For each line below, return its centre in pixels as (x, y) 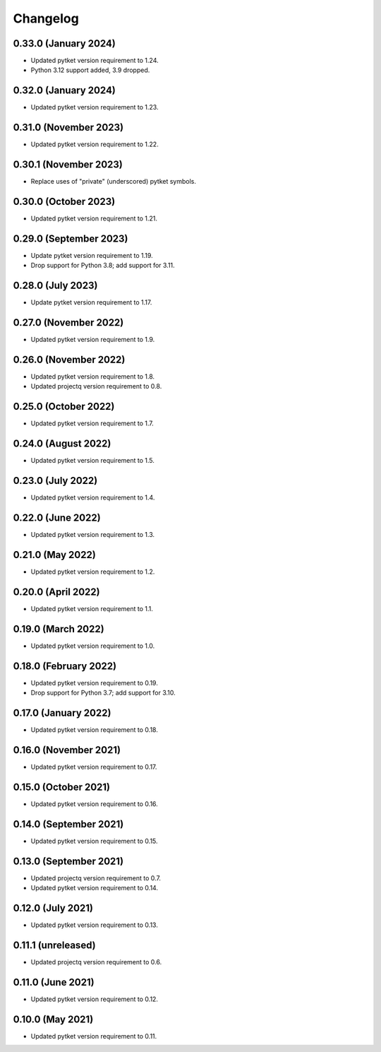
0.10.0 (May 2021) (53, 1019)
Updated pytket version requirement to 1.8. (93, 377)
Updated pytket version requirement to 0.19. (94, 682)
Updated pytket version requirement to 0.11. (94, 1036)
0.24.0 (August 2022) (62, 444)
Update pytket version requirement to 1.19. (92, 255)
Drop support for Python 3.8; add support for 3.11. (103, 266)
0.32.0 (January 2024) (65, 91)
